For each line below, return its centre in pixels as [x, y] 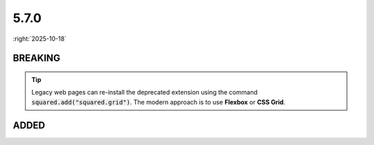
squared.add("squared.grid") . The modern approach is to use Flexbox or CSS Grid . [158, 102]
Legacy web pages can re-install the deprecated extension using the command [144, 93]
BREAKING [36, 58]
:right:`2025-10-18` [40, 39]
